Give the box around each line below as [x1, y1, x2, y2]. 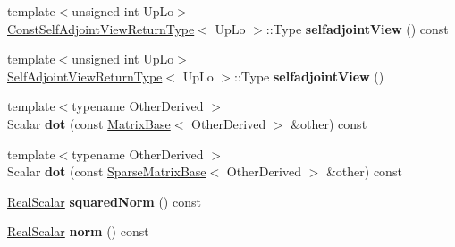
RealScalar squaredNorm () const [7, 192, 201, 210]
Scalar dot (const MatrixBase [7, 114, 171, 132]
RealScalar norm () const [7, 222, 149, 241]
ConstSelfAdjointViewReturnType [7, 19, 195, 38]
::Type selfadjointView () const [265, 19, 449, 38]
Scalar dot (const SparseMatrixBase [7, 162, 206, 181]
